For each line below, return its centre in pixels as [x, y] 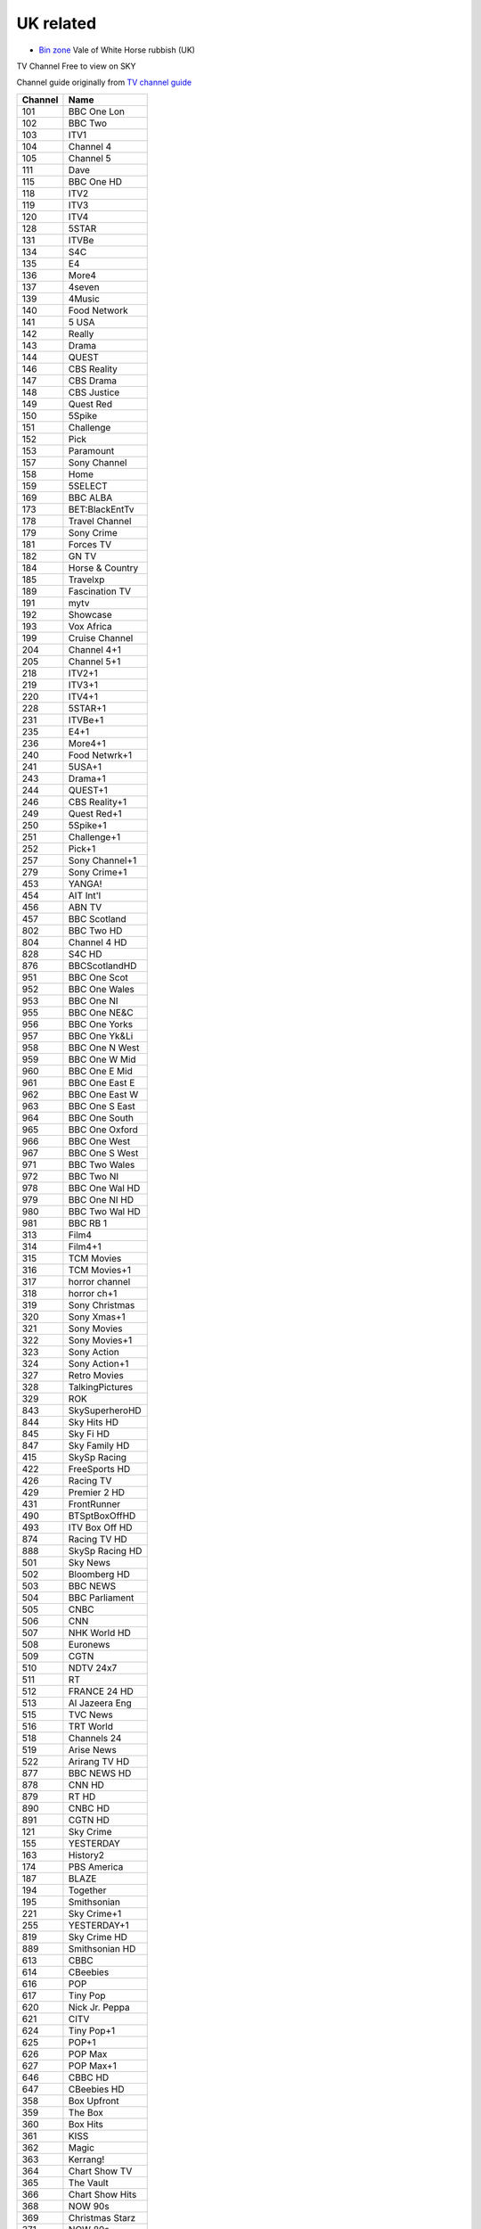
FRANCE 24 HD [101, 1691]
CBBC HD [89, 2077]
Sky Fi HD [89, 1434]
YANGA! [85, 884]
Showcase [90, 614]
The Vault [88, 2183]
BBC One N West [104, 1048]
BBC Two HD [95, 930]
